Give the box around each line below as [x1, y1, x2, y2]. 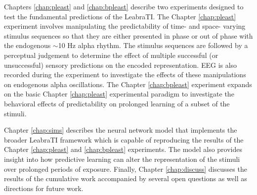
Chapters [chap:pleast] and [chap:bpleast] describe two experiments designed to [4, 1, 244, 11]
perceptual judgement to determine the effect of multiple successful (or [4, 49, 218, 60]
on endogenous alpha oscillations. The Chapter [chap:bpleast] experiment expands [4, 79, 252, 89]
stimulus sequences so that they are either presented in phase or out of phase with [4, 30, 253, 41]
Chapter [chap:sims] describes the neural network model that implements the [4, 125, 237, 135]
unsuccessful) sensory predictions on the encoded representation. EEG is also [4, 59, 237, 70]
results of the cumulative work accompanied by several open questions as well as [4, 173, 247, 184]
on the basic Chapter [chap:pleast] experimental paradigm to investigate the [4, 89, 234, 99]
